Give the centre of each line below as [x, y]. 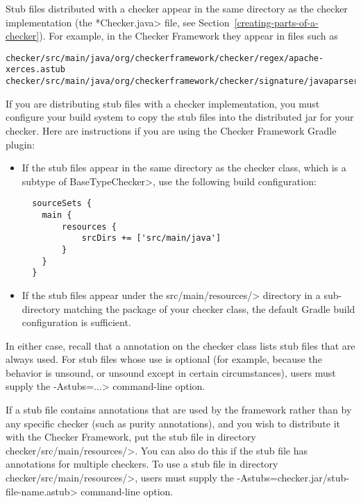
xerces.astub [35, 70]
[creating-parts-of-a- [276, 22]
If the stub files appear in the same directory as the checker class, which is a [184, 168]
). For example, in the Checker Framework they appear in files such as [188, 36]
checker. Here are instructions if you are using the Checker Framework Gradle [171, 130]
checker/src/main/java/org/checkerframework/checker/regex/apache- [165, 58]
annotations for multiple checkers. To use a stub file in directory [142, 464]
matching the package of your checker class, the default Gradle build [209, 308]
